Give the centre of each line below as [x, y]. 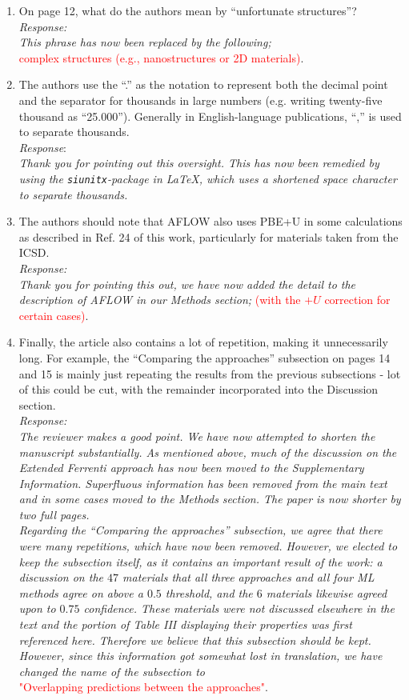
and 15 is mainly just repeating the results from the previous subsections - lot [210, 373]
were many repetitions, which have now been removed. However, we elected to [208, 546]
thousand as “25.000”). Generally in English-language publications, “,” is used [210, 116]
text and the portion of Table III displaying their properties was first [185, 624]
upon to [37, 608]
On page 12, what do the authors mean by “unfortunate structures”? [188, 10]
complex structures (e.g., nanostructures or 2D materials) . [161, 57]
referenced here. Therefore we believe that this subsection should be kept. [195, 640]
